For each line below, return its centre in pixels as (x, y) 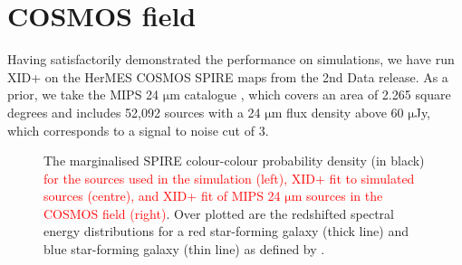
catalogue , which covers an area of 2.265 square (318, 95)
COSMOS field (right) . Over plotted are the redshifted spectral (219, 213)
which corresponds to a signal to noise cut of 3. (138, 130)
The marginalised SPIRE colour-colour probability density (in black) (234, 161)
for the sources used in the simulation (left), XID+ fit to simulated (229, 178)
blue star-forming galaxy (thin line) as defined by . (184, 249)
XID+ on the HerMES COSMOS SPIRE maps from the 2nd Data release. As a (228, 76)
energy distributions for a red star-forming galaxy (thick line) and (226, 231)
